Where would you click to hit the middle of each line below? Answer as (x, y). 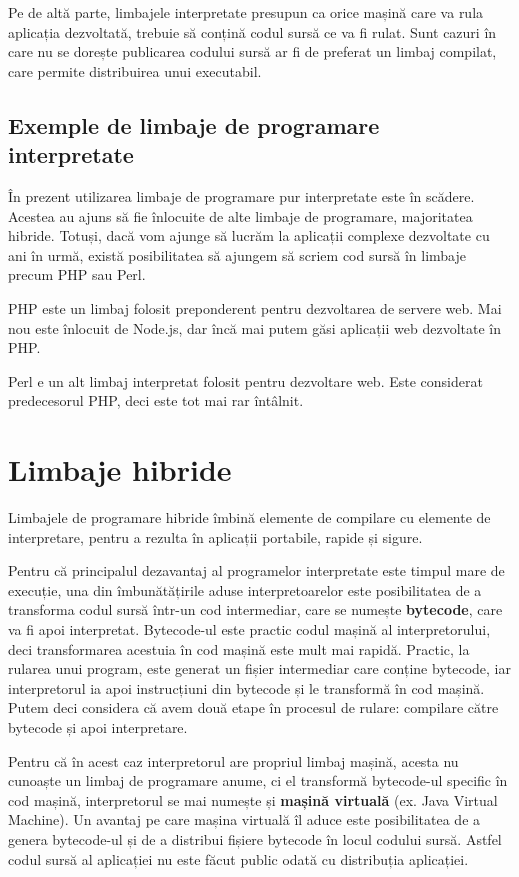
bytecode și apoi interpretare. (98, 726)
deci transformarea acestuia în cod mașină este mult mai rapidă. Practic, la (239, 648)
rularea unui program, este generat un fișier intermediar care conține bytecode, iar (259, 668)
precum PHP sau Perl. (77, 274)
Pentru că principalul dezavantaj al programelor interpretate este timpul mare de (256, 570)
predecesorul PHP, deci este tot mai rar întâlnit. (156, 400)
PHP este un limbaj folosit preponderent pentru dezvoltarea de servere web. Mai (255, 307)
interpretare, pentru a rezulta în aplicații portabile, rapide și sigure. (215, 536)
